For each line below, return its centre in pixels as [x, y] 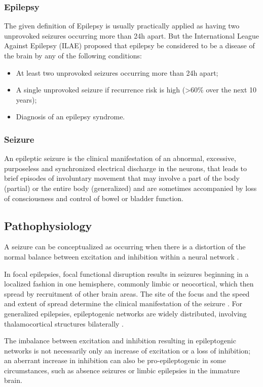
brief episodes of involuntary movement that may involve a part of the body [122, 178]
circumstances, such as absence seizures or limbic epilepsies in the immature [122, 370]
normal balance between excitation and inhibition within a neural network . [122, 256]
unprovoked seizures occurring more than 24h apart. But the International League [131, 35]
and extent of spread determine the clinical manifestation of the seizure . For [123, 303]
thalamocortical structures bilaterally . [64, 323]
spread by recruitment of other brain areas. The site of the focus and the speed [127, 293]
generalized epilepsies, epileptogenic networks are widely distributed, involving [125, 313]
